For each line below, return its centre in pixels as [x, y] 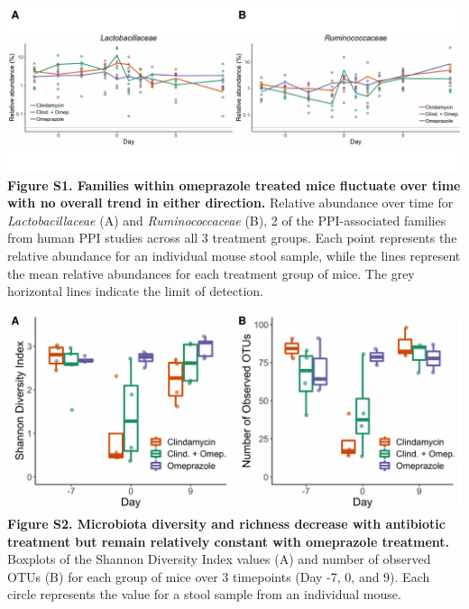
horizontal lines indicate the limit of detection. [136, 291]
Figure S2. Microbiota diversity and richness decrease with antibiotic [226, 523]
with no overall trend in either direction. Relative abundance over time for [230, 203]
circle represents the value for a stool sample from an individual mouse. [204, 594]
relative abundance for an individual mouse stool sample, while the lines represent [234, 256]
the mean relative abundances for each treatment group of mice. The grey [211, 273]
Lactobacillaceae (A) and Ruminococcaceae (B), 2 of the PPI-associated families [227, 220]
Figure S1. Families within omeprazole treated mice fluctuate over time [234, 185]
